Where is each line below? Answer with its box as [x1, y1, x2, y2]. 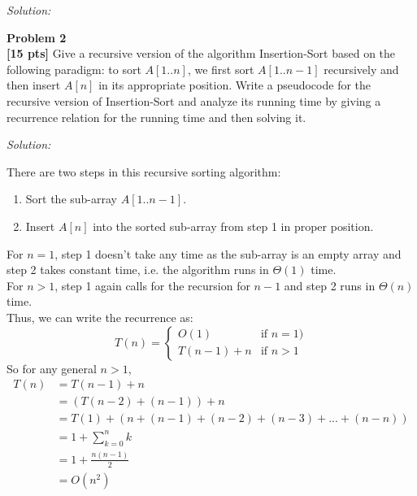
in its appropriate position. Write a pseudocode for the [98, 76, 371, 94]
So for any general [7, 359, 97, 376]
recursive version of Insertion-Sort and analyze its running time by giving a [7, 92, 381, 109]
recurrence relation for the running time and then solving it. [7, 108, 306, 125]
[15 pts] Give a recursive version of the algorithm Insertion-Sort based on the [7, 45, 396, 62]
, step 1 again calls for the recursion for [54, 276, 250, 294]
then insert [7, 76, 61, 94]
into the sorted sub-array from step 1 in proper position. [93, 217, 374, 234]
